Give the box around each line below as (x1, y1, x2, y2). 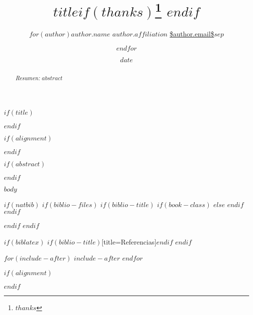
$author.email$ (169, 29, 214, 39)
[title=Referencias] (101, 236, 157, 246)
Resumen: (15, 73, 40, 82)
